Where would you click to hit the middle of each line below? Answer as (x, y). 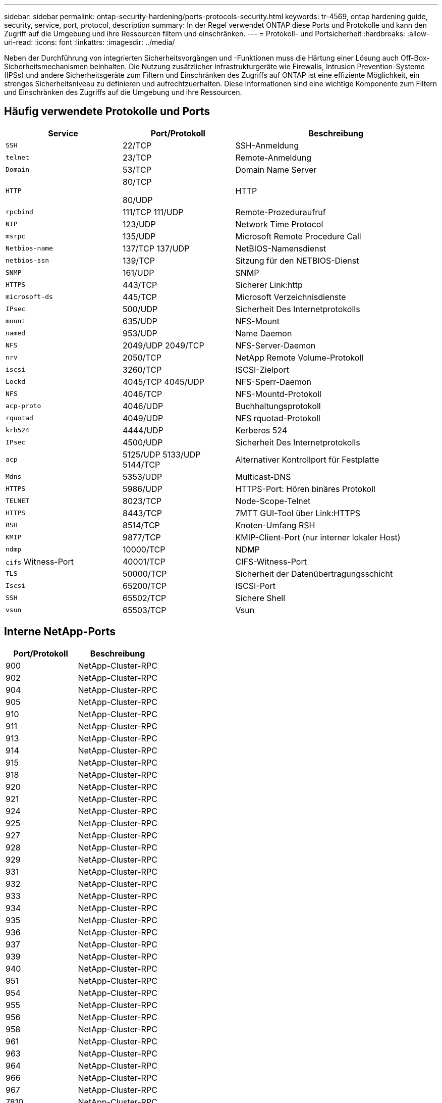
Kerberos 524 (261, 430)
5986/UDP (143, 489)
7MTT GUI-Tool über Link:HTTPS (298, 513)
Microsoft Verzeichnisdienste (291, 297)
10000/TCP (144, 549)
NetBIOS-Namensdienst (281, 248)
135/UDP (139, 236)
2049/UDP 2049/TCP (163, 345)
